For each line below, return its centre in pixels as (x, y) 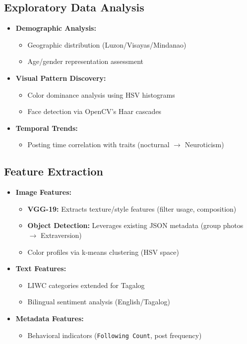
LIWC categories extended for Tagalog (86, 285)
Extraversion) (61, 235)
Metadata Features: (50, 318)
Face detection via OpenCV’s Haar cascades (94, 111)
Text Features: (41, 268)
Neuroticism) (204, 144)
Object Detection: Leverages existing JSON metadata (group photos (135, 225)
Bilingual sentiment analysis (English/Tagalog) (99, 302)
